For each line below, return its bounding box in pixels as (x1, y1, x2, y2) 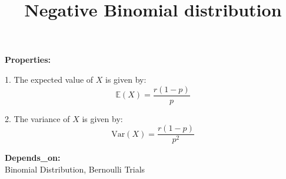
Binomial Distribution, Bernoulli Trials (5, 163, 145, 175)
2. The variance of (5, 112, 70, 124)
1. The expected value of (5, 73, 94, 85)
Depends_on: (5, 151, 61, 164)
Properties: (5, 53, 51, 66)
